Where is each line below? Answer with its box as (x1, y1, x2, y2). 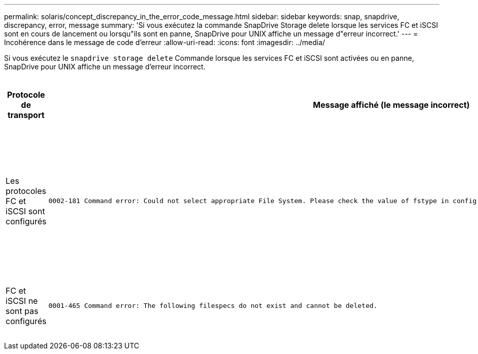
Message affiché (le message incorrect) (313, 100, 470, 110)
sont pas (6, 305, 38, 316)
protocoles (6, 185, 47, 196)
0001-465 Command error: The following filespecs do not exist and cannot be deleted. (48, 302, 378, 309)
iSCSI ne (6, 295, 38, 306)
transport (7, 110, 45, 120)
